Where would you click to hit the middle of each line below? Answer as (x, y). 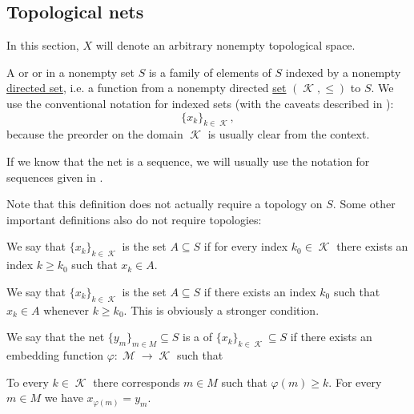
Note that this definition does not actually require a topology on (165, 204)
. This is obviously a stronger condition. (221, 309)
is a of (198, 337)
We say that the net (56, 337)
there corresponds (137, 382)
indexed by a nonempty (343, 72)
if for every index (246, 246)
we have (64, 398)
